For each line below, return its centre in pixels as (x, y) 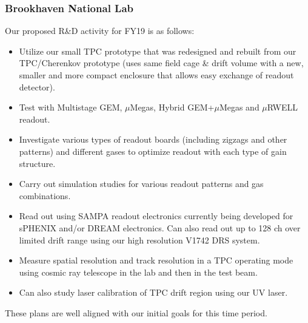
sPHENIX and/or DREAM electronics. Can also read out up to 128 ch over (160, 227)
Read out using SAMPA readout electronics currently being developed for (156, 216)
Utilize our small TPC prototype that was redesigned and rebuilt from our (158, 51)
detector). (37, 87)
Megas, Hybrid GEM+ (172, 107)
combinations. (45, 195)
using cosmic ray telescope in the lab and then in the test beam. (138, 272)
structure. (37, 163)
